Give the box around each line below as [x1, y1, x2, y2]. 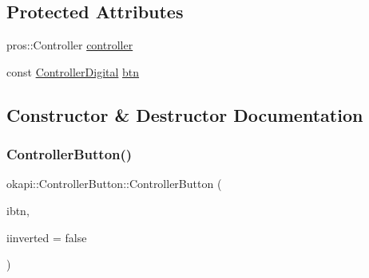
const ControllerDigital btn [6, 63, 140, 80]
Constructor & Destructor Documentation [6, 102, 363, 127]
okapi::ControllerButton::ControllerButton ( [6, 175, 222, 192]
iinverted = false [6, 229, 87, 245]
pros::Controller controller [6, 37, 133, 53]
